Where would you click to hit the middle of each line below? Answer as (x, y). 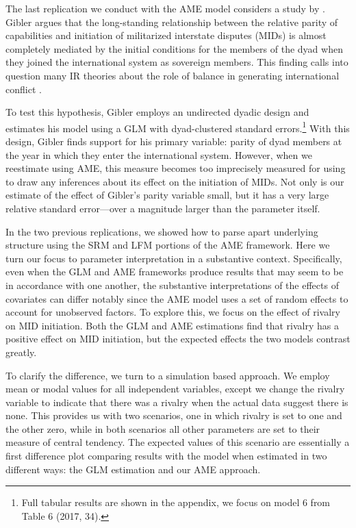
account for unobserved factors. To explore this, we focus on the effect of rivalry (173, 312)
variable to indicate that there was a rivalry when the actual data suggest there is (177, 402)
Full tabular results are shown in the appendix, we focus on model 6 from (176, 502)
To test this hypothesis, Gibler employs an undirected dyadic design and (157, 112)
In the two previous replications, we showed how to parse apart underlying (162, 231)
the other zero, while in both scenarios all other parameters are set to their (163, 428)
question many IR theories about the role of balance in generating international (173, 75)
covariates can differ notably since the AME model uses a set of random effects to (177, 298)
